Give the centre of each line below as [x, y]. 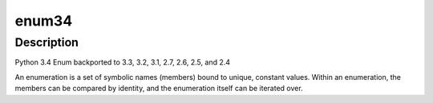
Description [47, 42]
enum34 [44, 21]
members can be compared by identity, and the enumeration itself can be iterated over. [159, 89]
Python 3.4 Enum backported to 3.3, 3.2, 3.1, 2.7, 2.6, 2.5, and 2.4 [123, 62]
